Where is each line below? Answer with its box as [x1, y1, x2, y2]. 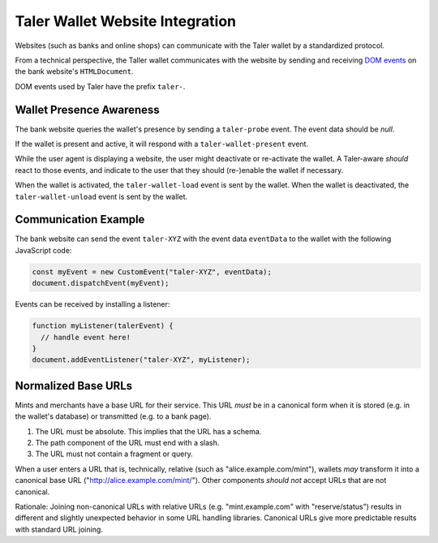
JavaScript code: [15, 245, 72, 255]
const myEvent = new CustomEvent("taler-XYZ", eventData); [32, 267, 272, 276]
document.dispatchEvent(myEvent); [32, 278, 170, 288]
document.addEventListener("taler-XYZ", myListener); [32, 356, 251, 364]
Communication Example [15, 213, 145, 226]
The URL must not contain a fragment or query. [35, 449, 194, 459]
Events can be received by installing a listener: [15, 300, 170, 309]
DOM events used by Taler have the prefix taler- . [15, 81, 186, 91]
